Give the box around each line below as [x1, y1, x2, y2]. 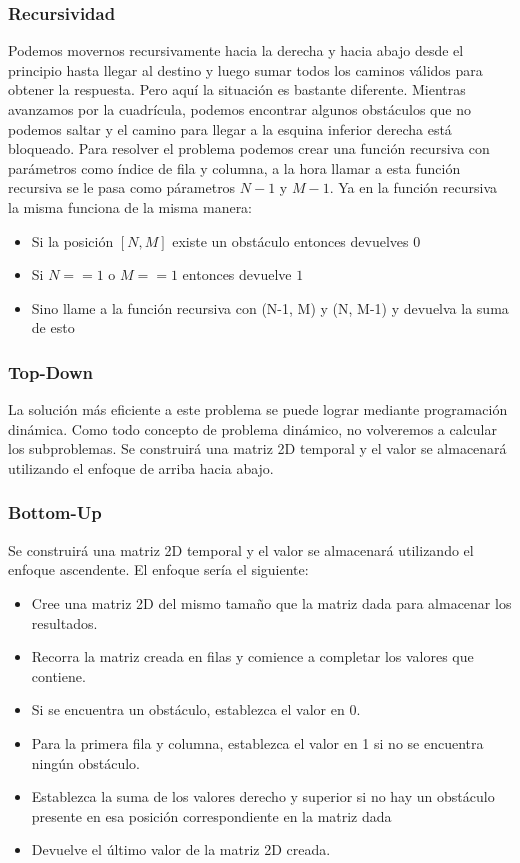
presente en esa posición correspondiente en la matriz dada [31, 805, 392, 826]
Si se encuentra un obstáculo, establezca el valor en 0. [31, 699, 361, 720]
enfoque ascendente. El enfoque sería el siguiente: [8, 559, 309, 580]
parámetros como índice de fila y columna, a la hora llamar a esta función [8, 157, 461, 178]
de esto [31, 317, 75, 338]
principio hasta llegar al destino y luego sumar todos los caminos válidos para [8, 59, 483, 80]
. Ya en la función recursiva [329, 177, 498, 198]
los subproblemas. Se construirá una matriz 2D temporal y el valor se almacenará [8, 438, 507, 459]
